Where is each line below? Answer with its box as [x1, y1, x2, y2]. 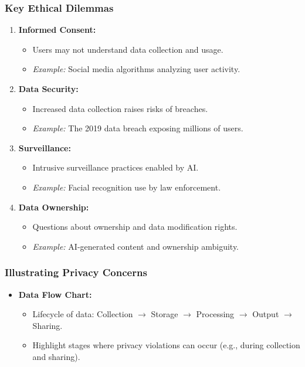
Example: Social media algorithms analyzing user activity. [32, 63, 240, 75]
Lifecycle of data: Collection [32, 308, 133, 320]
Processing [196, 308, 235, 320]
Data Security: [18, 83, 79, 94]
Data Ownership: [18, 201, 89, 213]
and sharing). [32, 350, 80, 362]
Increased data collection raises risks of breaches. [32, 102, 208, 114]
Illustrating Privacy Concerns [5, 265, 147, 280]
